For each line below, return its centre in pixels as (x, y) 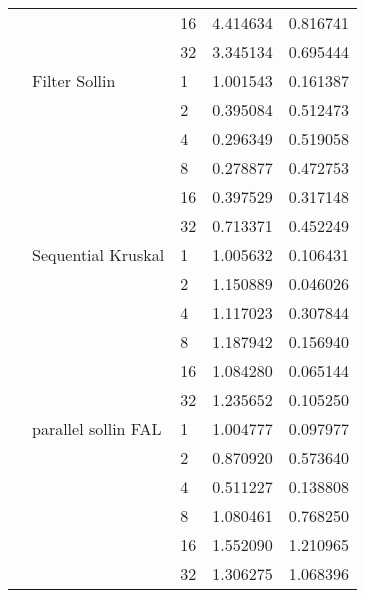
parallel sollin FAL (97, 428)
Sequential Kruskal (98, 254)
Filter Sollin (74, 80)
